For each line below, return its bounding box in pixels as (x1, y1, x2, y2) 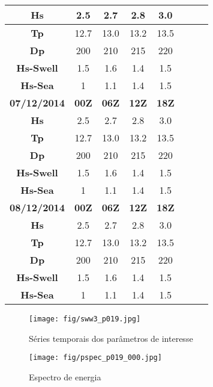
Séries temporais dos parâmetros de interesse (29, 332, 193, 344)
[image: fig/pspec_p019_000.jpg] (29, 353, 162, 362)
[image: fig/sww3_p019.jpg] (29, 315, 141, 323)
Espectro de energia (29, 370, 101, 383)
